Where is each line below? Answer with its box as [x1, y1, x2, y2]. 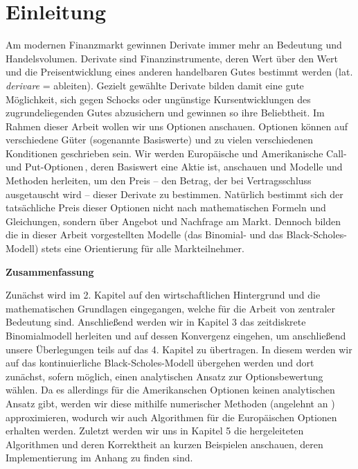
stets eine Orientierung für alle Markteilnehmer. [42, 241, 244, 256]
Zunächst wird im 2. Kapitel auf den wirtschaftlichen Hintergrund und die [6, 287, 321, 302]
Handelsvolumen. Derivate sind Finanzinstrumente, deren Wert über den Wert [6, 51, 339, 65]
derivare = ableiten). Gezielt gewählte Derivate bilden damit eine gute [6, 78, 304, 92]
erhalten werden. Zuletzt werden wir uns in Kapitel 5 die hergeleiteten [6, 423, 304, 438]
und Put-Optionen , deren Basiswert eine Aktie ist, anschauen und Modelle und [6, 159, 343, 174]
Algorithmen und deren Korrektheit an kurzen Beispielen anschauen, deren [6, 436, 323, 451]
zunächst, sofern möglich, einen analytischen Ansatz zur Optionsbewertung [6, 369, 323, 383]
